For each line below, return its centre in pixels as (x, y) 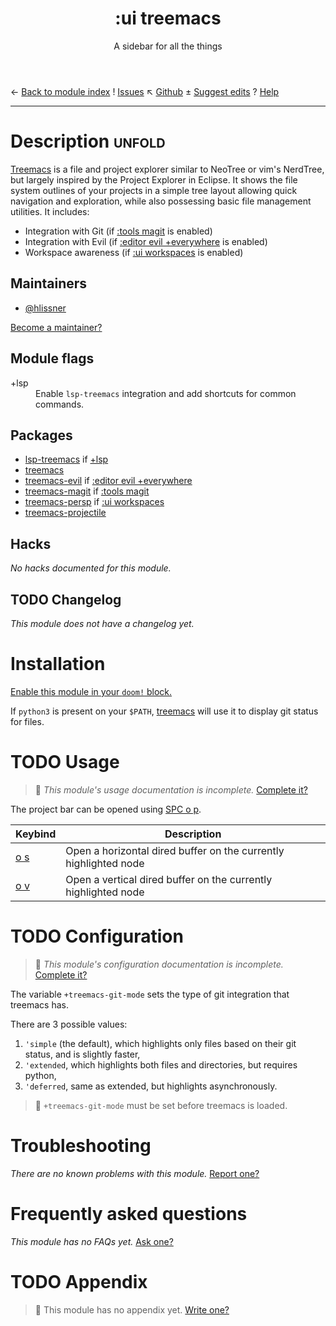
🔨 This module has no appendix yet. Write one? (132, 1309)
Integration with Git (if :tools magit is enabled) (118, 231)
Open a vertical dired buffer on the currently (169, 879)
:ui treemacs (168, 18)
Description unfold (88, 141)
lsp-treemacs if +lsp (66, 459)
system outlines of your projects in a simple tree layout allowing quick (154, 190)
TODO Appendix (79, 1281)
